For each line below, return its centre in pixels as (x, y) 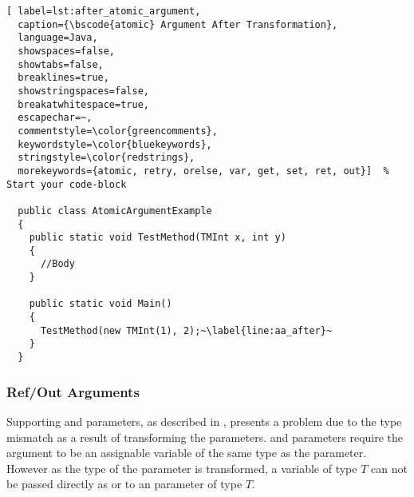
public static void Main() (101, 304)
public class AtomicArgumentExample (115, 211)
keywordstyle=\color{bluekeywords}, (115, 144)
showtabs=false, (61, 64)
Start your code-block (67, 184)
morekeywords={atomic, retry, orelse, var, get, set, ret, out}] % (203, 171)
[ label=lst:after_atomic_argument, (104, 11)
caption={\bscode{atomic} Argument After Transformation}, (178, 24)
